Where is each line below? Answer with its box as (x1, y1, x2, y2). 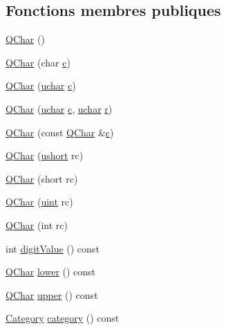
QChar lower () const (6, 264, 96, 279)
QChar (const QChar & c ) (6, 125, 114, 139)
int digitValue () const (6, 241, 100, 255)
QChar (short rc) (6, 171, 78, 185)
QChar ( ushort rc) (6, 148, 84, 163)
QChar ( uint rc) (6, 194, 73, 209)
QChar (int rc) (6, 217, 68, 232)
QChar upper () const (6, 287, 98, 302)
